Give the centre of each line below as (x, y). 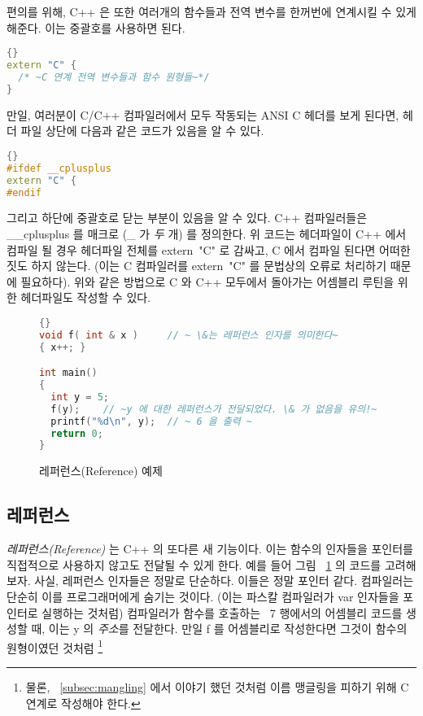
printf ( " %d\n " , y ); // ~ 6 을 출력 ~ (151, 421)
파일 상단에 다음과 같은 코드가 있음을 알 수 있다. (142, 131)
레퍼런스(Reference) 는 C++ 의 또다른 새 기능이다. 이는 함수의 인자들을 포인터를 (210, 549)
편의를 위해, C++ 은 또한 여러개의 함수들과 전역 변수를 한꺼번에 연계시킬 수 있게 (211, 11)
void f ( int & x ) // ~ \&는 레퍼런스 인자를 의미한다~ (189, 335)
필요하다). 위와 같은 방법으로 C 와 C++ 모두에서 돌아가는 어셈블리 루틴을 (207, 281)
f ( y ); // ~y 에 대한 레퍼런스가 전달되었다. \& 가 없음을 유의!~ (214, 409)
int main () (68, 373)
